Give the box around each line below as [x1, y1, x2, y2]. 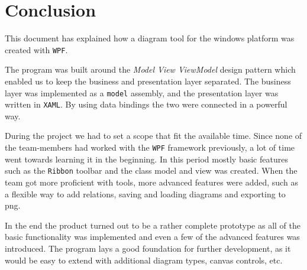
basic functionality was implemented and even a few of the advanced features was [5, 230, 300, 243]
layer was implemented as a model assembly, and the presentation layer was [5, 86, 279, 99]
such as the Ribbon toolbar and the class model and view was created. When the [5, 164, 298, 177]
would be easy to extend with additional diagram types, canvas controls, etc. [5, 253, 283, 266]
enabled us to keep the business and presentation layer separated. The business [5, 74, 291, 87]
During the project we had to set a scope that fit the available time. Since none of [5, 129, 302, 142]
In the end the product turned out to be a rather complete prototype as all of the [5, 219, 301, 231]
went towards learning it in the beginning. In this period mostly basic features [5, 152, 288, 165]
